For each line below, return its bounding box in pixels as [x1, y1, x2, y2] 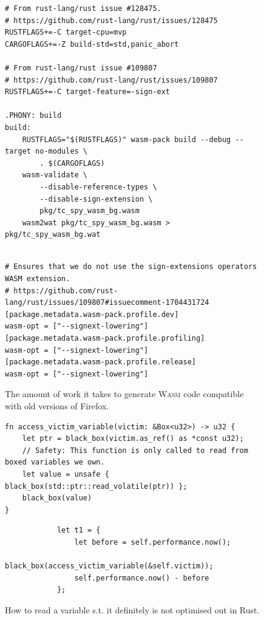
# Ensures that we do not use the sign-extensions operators [5, 262, 257, 271]
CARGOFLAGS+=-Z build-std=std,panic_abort [5, 39, 179, 49]
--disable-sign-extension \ [39, 194, 153, 203]
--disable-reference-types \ [39, 182, 157, 191]
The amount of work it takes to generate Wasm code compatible [5, 387, 244, 400]
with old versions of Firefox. [5, 400, 109, 412]
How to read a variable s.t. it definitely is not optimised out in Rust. [5, 603, 260, 616]
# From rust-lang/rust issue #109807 [5, 63, 157, 72]
